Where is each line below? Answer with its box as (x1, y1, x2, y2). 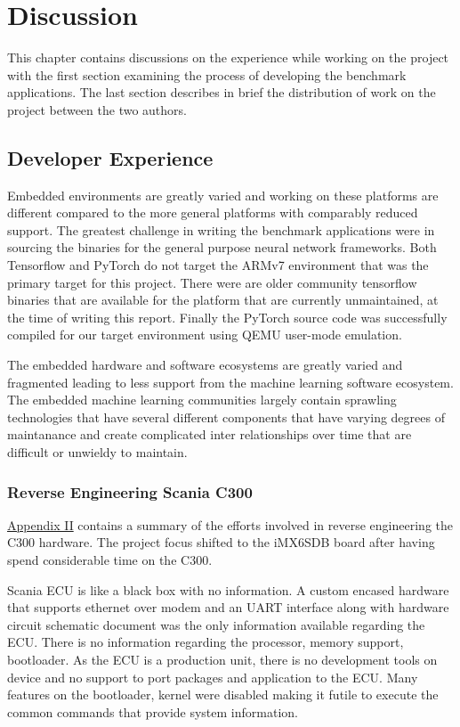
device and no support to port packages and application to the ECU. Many (7, 667, 418, 686)
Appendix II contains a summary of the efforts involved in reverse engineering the (7, 515, 454, 534)
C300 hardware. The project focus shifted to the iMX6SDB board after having (7, 533, 435, 551)
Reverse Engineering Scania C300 (7, 480, 253, 502)
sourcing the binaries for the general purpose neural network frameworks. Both (7, 238, 437, 257)
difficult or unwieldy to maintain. (7, 443, 188, 462)
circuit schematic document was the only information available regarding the (7, 615, 425, 633)
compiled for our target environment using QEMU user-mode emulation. (7, 325, 402, 344)
